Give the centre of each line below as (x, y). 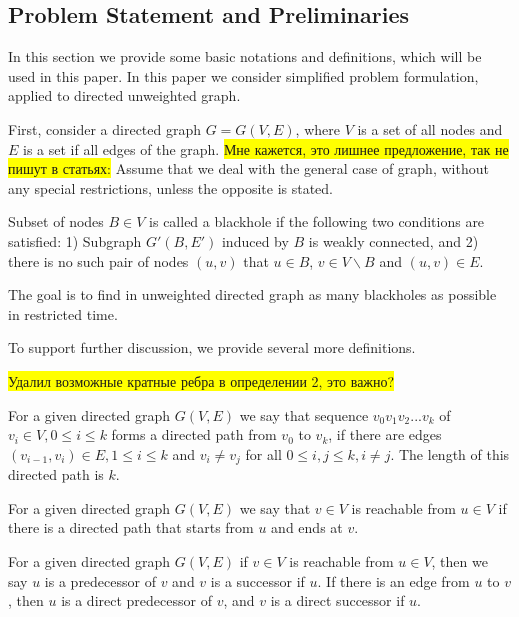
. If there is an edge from (393, 580)
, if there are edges (385, 434)
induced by (255, 240)
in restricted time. (63, 313)
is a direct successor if (337, 600)
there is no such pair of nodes (98, 260)
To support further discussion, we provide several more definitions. (212, 347)
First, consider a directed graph (105, 128)
